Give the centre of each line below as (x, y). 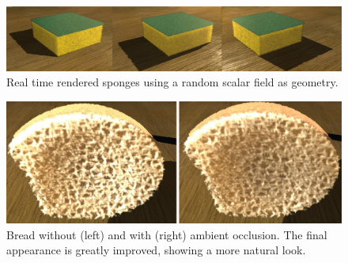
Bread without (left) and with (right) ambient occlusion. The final (167, 234)
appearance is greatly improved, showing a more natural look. (156, 250)
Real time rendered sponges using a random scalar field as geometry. (172, 82)
